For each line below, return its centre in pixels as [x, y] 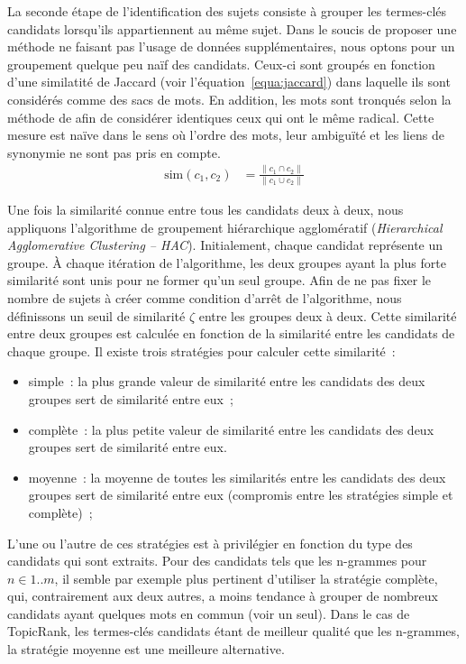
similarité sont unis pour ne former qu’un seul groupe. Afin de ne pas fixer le [219, 280]
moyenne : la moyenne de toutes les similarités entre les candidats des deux [237, 477]
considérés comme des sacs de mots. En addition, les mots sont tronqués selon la [229, 99]
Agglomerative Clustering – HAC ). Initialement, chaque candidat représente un [225, 245]
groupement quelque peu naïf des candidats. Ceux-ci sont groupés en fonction [221, 64]
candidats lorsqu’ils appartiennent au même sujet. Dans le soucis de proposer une [232, 28]
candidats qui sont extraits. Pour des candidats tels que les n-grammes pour [217, 561]
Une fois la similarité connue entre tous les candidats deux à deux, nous [206, 209]
